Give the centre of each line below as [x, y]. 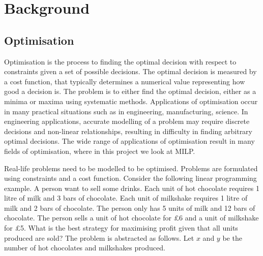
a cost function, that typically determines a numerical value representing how [125, 81]
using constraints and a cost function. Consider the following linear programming [130, 178]
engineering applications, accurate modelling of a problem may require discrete [127, 121]
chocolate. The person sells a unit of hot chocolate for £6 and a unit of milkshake [131, 218]
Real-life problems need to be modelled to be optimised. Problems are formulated [131, 168]
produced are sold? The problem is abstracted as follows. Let [99, 237]
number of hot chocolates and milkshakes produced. [85, 248]
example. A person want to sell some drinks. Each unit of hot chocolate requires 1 [132, 188]
